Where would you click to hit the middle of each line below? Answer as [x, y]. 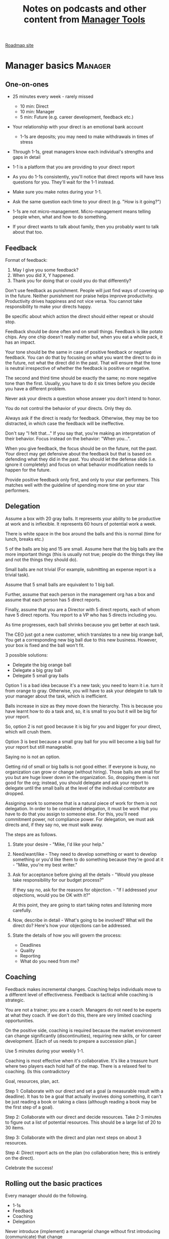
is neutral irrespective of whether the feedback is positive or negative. [78, 368]
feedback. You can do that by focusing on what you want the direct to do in [83, 357]
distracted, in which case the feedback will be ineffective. [65, 423]
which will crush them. [28, 731]
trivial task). [17, 575]
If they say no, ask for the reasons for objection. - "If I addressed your [85, 890]
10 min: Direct [34, 106]
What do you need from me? [50, 961]
